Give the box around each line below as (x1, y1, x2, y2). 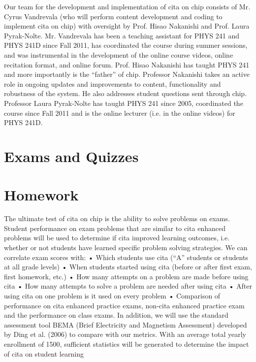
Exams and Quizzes (4, 146, 139, 166)
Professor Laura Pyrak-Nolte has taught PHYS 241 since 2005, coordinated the (4, 98, 243, 108)
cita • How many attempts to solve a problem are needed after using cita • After (4, 281, 252, 291)
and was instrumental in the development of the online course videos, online (4, 49, 233, 60)
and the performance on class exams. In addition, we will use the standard (4, 310, 228, 320)
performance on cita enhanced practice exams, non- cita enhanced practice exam (4, 300, 245, 310)
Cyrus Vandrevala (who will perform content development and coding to (4, 11, 223, 21)
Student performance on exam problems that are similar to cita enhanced (4, 223, 225, 233)
